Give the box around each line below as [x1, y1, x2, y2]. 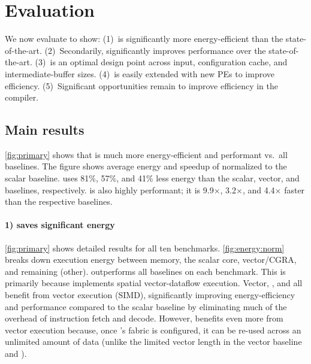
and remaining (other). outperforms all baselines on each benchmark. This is [5, 265, 286, 277]
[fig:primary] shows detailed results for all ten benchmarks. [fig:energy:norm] [5, 241, 285, 254]
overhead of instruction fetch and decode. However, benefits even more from [5, 312, 283, 324]
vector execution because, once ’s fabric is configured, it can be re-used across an [5, 323, 301, 336]
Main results [5, 120, 84, 139]
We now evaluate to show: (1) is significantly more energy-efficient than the [5, 32, 283, 45]
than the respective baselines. [5, 195, 113, 208]
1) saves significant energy [5, 219, 115, 231]
